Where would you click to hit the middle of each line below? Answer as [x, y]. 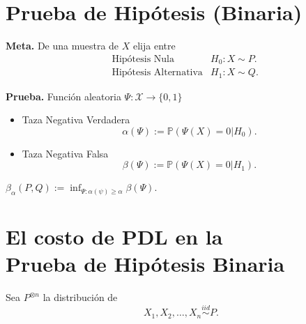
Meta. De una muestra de [62, 46]
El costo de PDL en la [114, 237]
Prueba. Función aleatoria [63, 96]
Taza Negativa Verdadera [76, 119]
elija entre [154, 46]
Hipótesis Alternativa [157, 73]
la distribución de [80, 297]
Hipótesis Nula [143, 59]
